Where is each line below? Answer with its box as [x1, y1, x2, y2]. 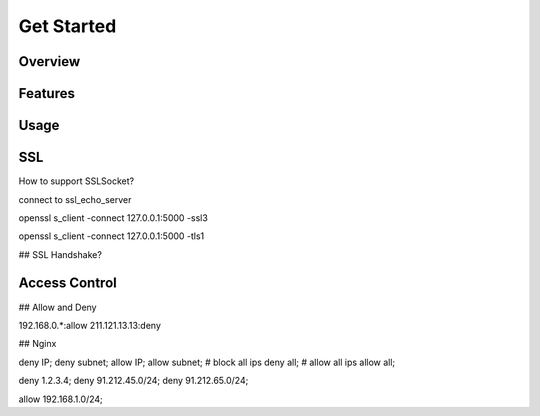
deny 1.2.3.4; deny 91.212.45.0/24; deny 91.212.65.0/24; [18, 375, 249, 387]
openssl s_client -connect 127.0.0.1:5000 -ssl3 [18, 211, 209, 224]
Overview [18, 53, 81, 70]
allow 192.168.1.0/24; [18, 393, 104, 405]
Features [18, 85, 75, 102]
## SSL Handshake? [18, 248, 102, 260]
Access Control [18, 275, 117, 292]
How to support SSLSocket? [18, 175, 135, 187]
